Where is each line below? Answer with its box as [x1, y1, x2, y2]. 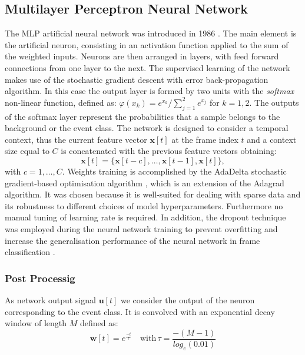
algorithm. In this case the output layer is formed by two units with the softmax [5, 85, 294, 97]
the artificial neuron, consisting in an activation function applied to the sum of [5, 38, 289, 51]
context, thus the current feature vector [5, 133, 147, 145]
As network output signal [5, 293, 96, 306]
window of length [5, 317, 67, 329]
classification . [5, 246, 55, 258]
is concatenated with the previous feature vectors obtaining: [61, 145, 277, 157]
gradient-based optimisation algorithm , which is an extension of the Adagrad [5, 176, 284, 189]
